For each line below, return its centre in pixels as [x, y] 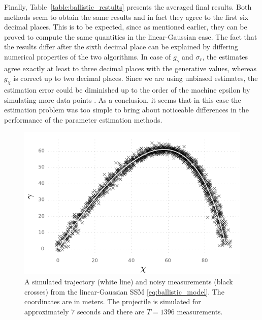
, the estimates [225, 56]
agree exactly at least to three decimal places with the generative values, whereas [130, 68]
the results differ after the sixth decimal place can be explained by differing [121, 47]
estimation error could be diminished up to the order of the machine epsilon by [127, 90]
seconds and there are [111, 311]
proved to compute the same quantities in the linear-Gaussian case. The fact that [131, 36]
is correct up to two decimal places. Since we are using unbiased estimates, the [136, 78]
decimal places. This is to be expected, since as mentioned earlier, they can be [126, 27]
